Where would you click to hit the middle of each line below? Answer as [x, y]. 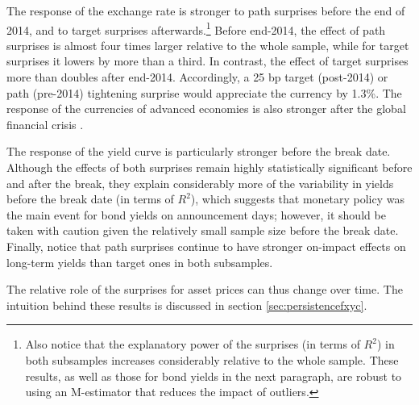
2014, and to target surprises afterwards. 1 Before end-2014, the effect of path [196, 28]
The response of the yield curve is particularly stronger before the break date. [199, 151]
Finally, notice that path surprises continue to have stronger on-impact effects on [206, 246]
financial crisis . [45, 124]
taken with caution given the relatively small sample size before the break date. [203, 230]
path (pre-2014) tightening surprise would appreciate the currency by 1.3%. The [204, 92]
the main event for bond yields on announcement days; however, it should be [196, 214]
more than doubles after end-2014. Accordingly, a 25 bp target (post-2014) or [197, 77]
